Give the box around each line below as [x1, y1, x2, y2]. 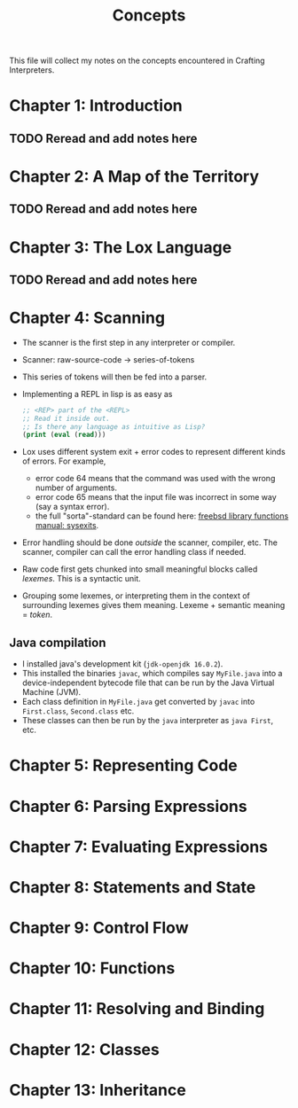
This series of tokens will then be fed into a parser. [21, 371, 208, 382]
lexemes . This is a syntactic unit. [21, 574, 142, 584]
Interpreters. [9, 65, 55, 75]
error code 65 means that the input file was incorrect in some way [35, 492, 277, 503]
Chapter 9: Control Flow [9, 918, 189, 938]
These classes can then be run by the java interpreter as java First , [21, 715, 273, 726]
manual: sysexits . [35, 520, 99, 531]
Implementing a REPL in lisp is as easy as [21, 388, 173, 399]
